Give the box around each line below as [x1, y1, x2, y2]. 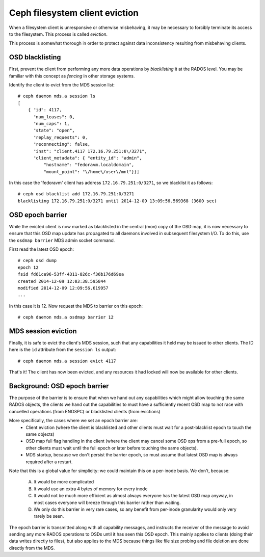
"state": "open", [33, 128, 75, 133]
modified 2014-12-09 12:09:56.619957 [18, 285, 109, 291]
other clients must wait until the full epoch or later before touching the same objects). [26, 445, 198, 451]
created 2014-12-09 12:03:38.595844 [18, 278, 106, 284]
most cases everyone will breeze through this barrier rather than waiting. [33, 500, 181, 505]
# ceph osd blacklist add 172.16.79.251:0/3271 [18, 191, 134, 197]
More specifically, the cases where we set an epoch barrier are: [9, 418, 138, 424]
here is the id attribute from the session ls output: [9, 346, 116, 353]
